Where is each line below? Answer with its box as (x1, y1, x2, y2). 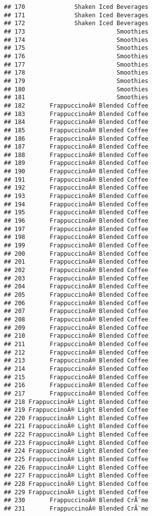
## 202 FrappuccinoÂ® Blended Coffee (4, 267, 149, 274)
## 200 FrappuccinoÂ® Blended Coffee (4, 250, 149, 257)
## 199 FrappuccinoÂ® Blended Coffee (4, 242, 149, 249)
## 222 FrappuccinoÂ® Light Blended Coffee (4, 431, 149, 438)
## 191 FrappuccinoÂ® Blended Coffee (4, 176, 149, 183)
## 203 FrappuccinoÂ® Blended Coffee (4, 275, 149, 282)
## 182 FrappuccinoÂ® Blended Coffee (4, 102, 149, 109)
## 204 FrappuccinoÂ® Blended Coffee (4, 283, 149, 290)
